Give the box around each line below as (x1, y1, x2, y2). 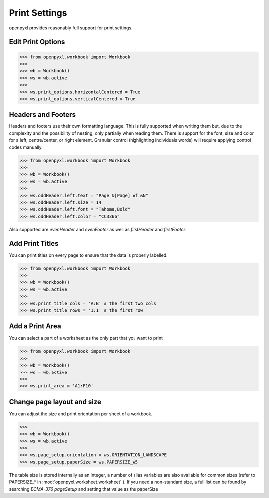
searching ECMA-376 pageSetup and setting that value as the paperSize (9, 486, 159, 492)
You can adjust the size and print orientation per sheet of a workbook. (9, 411, 153, 417)
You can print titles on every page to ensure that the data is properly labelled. (9, 252, 168, 258)
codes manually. (9, 144, 43, 150)
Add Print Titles (9, 239, 59, 248)
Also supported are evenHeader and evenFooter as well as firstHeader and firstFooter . (9, 226, 187, 232)
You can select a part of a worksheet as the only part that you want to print (9, 335, 163, 341)
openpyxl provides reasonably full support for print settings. (9, 25, 133, 31)
